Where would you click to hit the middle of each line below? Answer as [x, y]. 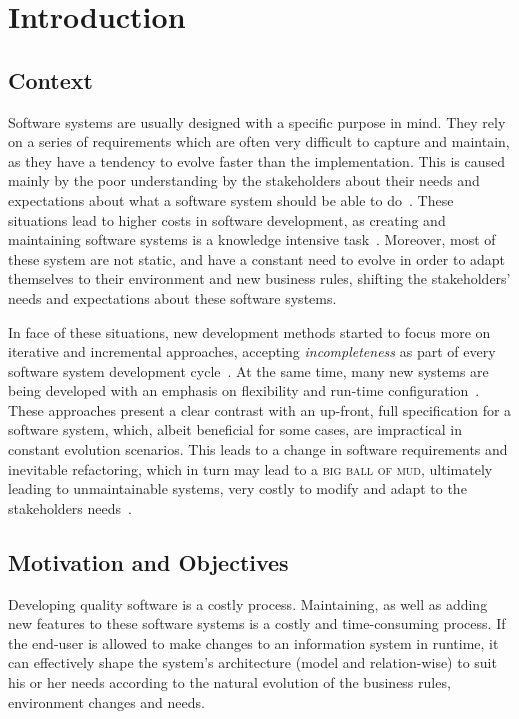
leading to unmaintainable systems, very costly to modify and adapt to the [237, 488]
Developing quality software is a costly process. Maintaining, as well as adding [248, 603]
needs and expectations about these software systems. [172, 297]
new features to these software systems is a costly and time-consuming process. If [257, 623]
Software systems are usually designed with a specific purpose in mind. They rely [257, 121]
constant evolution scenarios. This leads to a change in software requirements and [258, 449]
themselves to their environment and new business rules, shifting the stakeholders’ [259, 278]
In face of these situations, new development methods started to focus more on [249, 331]
